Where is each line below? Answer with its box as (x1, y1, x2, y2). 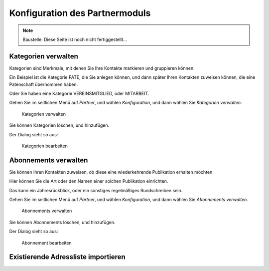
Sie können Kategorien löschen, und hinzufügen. (9, 122, 110, 128)
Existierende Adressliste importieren (9, 253, 126, 262)
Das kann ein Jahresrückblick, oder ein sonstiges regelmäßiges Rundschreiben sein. (9, 187, 183, 193)
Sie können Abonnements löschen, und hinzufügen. (9, 219, 116, 225)
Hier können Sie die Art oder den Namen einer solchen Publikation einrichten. (9, 178, 168, 184)
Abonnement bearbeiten (21, 240, 72, 246)
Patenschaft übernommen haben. (9, 81, 78, 87)
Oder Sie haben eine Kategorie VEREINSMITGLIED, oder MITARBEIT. (9, 90, 149, 97)
